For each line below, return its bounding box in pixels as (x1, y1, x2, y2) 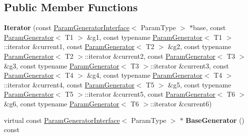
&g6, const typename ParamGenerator (4, 98, 120, 108)
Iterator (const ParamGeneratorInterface (4, 22, 130, 33)
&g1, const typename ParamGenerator (87, 32, 203, 42)
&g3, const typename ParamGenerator (4, 60, 120, 70)
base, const (193, 22, 226, 33)
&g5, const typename (167, 79, 231, 89)
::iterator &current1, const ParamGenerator (4, 41, 135, 51)
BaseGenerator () (186, 115, 245, 125)
